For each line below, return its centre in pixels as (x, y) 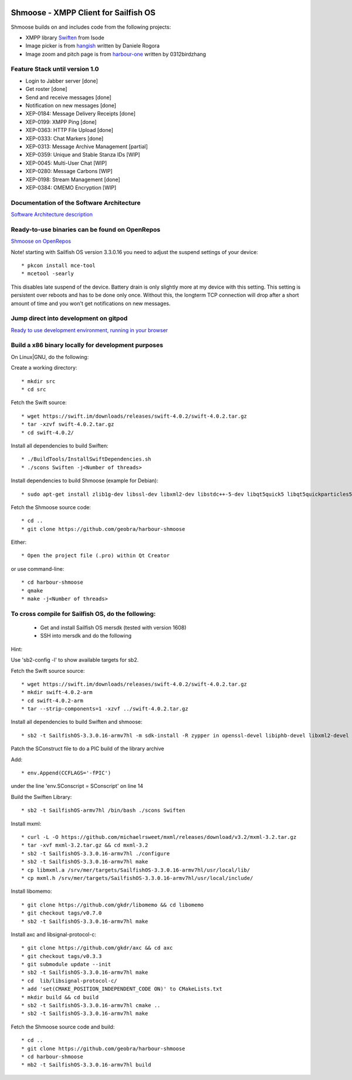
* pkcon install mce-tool (59, 265)
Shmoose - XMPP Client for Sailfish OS (83, 13)
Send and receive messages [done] (68, 97)
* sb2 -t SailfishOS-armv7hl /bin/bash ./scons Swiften (103, 810)
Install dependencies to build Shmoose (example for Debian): (84, 480)
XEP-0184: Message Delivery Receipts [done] (81, 114)
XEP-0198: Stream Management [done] (73, 180)
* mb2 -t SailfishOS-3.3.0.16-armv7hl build (87, 1065)
